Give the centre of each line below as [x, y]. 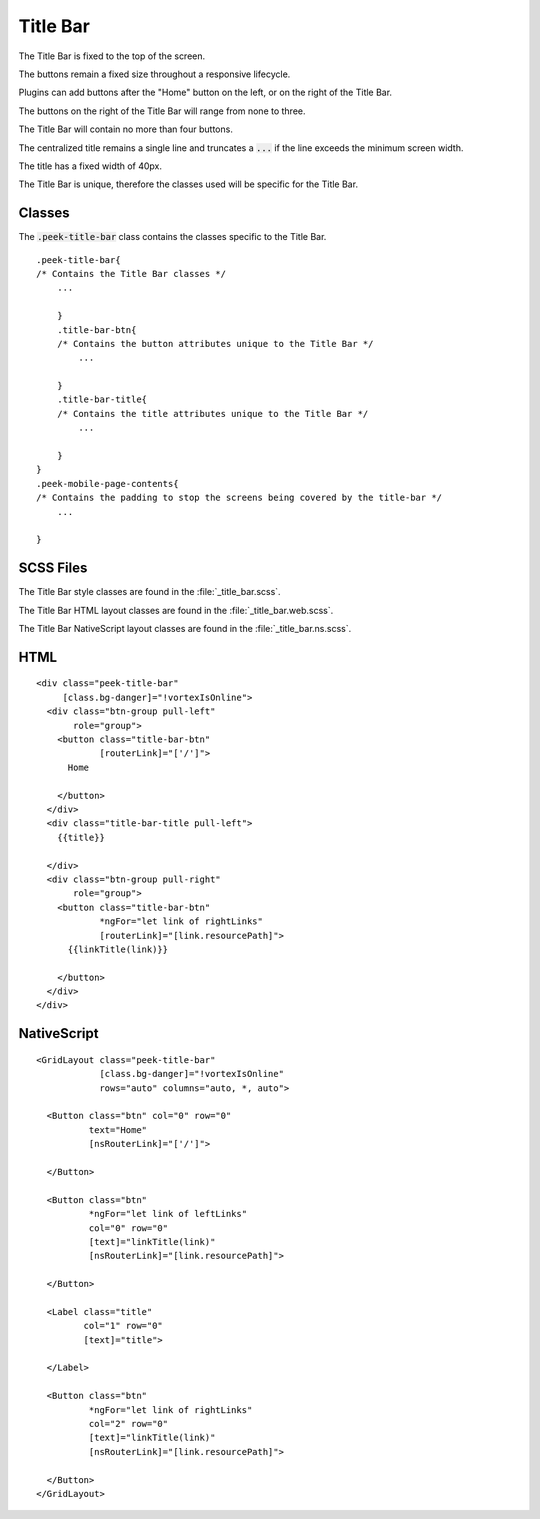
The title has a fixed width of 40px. [90, 166]
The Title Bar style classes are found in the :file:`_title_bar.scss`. [149, 592]
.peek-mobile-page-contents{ [107, 483]
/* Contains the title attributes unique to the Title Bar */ [212, 413]
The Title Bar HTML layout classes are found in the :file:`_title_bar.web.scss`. [176, 610]
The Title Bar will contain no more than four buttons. [126, 129]
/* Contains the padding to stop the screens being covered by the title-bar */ [239, 498]
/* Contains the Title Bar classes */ [131, 273]
